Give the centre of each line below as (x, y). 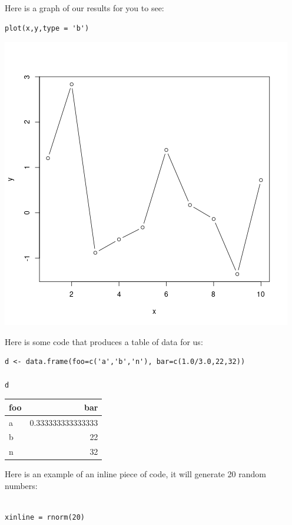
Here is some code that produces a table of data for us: (104, 341)
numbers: (21, 485)
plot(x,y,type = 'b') (47, 28)
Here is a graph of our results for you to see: (84, 8)
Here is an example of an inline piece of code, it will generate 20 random (135, 474)
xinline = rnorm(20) (45, 518)
